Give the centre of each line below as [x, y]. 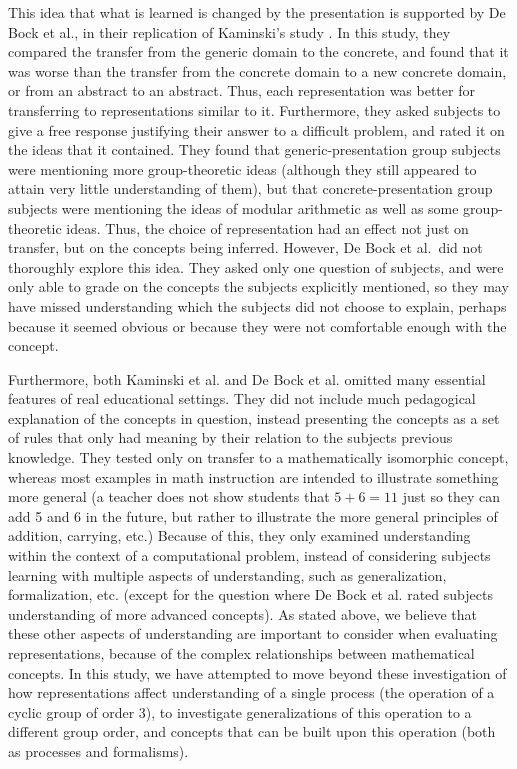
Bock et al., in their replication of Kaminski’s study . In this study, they [229, 31]
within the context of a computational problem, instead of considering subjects [249, 555]
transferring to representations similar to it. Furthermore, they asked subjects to [254, 109]
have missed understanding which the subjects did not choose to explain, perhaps [257, 305]
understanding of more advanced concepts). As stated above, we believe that [242, 613]
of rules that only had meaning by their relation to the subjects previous [230, 437]
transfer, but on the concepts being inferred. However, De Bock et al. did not [245, 247]
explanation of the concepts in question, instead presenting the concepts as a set [254, 417]
